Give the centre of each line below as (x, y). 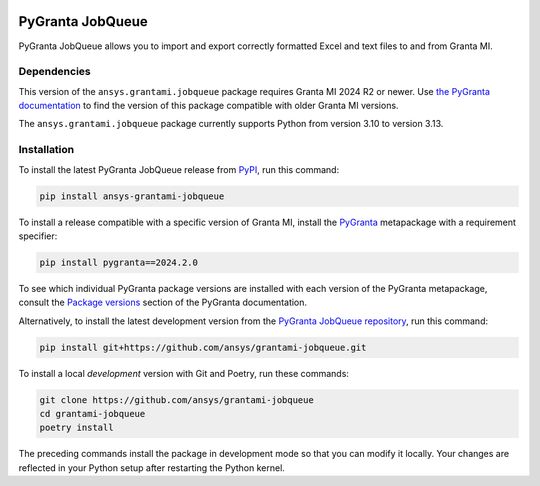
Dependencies (55, 72)
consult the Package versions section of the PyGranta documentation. (163, 302)
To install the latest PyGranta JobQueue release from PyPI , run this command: (179, 169)
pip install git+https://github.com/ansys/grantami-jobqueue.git (203, 347)
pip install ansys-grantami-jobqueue (132, 196)
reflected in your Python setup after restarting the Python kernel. (151, 467)
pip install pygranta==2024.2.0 (119, 262)
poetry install (76, 428)
